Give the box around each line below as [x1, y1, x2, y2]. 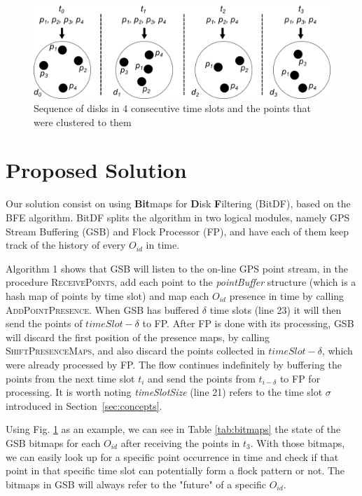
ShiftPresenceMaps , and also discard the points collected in [6, 343, 265, 358]
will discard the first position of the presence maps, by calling [6, 329, 270, 344]
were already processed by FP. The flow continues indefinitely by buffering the [6, 357, 342, 371]
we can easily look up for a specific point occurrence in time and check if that [6, 449, 339, 464]
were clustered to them [34, 114, 132, 129]
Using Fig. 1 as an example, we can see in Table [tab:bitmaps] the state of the [6, 422, 341, 436]
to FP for [279, 371, 321, 385]
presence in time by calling [229, 288, 344, 303]
